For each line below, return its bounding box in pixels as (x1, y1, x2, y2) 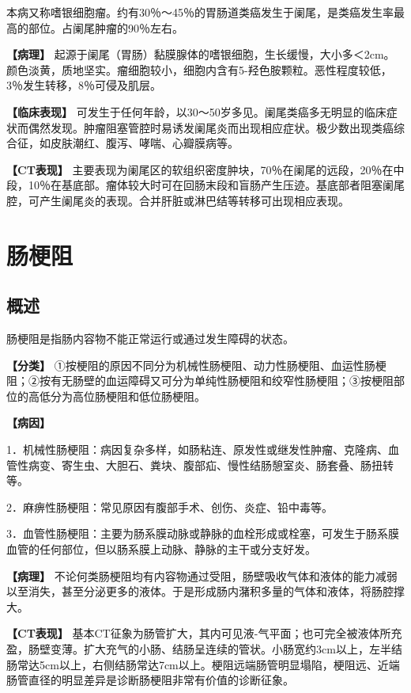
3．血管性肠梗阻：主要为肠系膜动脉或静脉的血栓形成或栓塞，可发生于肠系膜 (6, 525, 399, 542)
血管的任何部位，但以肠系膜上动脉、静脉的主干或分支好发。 (6, 541, 316, 558)
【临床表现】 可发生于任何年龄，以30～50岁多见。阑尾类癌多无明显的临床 (6, 103, 386, 120)
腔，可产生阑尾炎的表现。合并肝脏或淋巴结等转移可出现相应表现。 (6, 192, 349, 208)
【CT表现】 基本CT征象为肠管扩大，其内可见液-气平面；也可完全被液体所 (6, 625, 391, 642)
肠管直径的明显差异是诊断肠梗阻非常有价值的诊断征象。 (6, 672, 294, 688)
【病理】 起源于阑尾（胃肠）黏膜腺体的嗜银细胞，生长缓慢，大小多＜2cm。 (6, 46, 395, 63)
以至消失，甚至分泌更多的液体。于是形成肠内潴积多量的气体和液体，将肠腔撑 (6, 583, 405, 600)
